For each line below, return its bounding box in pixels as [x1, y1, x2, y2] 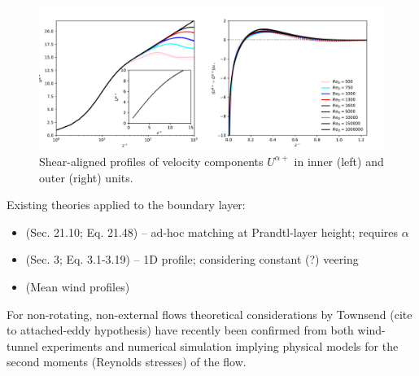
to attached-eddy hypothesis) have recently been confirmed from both [7, 321, 354, 339]
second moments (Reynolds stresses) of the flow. [7, 353, 247, 370]
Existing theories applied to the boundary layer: [7, 196, 246, 213]
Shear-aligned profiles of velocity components [39, 152, 264, 169]
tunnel [7, 337, 38, 354]
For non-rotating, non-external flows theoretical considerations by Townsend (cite [7, 305, 412, 322]
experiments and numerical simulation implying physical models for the [41, 337, 399, 354]
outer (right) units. [39, 168, 133, 186]
